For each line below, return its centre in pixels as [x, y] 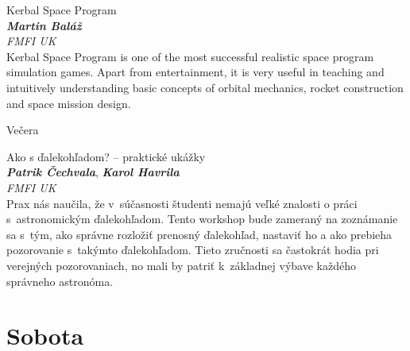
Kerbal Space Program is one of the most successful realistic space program [190, 56]
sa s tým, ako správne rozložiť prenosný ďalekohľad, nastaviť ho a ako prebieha [199, 234]
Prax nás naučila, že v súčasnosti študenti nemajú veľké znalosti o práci [182, 203]
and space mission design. [69, 103]
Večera [23, 130]
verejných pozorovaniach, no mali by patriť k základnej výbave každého [181, 265]
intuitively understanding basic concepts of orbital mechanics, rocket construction [205, 87]
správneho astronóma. [60, 281]
